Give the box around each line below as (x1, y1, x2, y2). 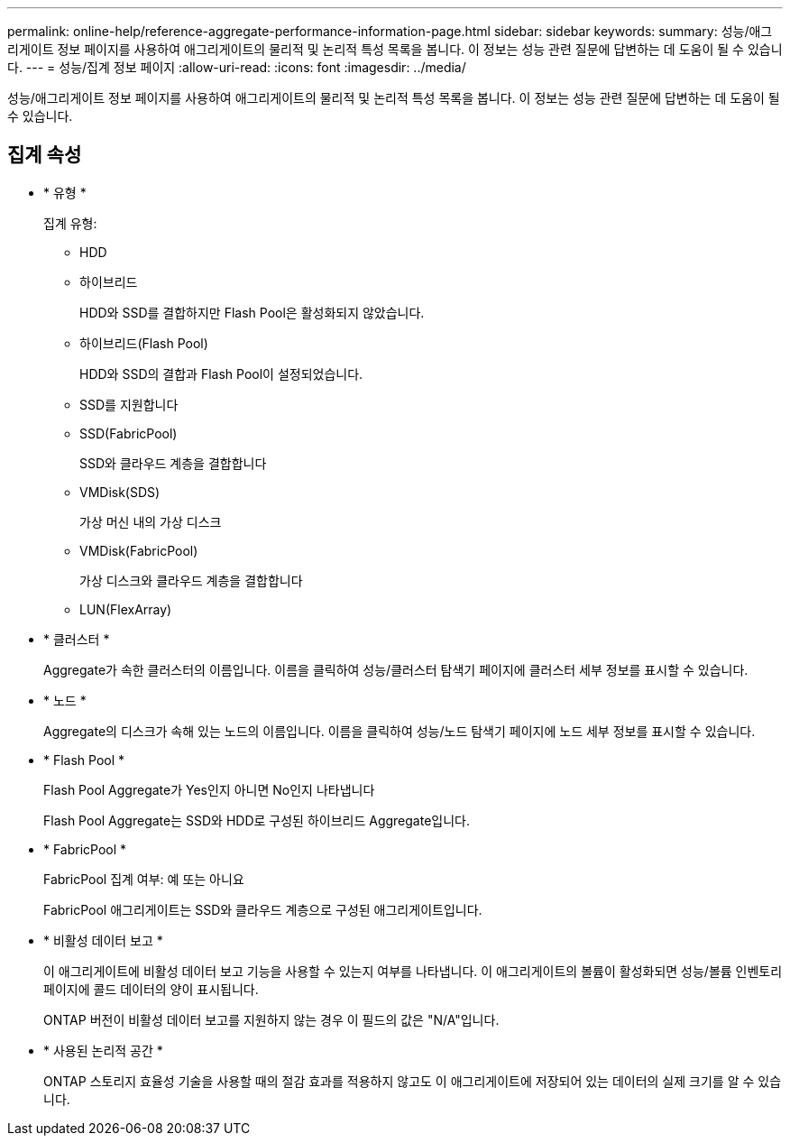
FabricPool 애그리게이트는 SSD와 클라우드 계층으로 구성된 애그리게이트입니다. (43, 901, 482, 917)
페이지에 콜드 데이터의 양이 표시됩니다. (43, 981, 259, 997)
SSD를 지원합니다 (79, 396, 179, 412)
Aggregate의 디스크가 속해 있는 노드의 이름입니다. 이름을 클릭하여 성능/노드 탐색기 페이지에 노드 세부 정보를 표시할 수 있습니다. (43, 723, 756, 739)
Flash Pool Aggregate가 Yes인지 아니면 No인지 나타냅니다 (43, 781, 375, 797)
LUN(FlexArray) (79, 601, 172, 617)
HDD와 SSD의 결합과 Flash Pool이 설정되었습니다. (79, 365, 363, 382)
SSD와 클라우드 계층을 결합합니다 (79, 455, 267, 471)
